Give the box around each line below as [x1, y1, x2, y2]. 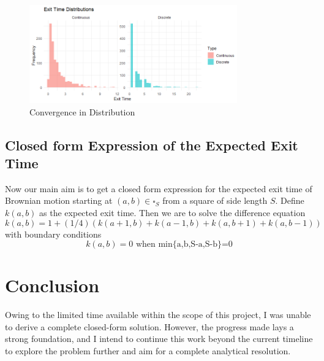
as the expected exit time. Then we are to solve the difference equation [39, 206, 306, 219]
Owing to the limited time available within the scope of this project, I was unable [5, 308, 311, 321]
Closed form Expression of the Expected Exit [5, 135, 298, 154]
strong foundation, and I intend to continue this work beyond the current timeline [5, 332, 313, 345]
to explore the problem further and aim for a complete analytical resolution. [5, 344, 291, 357]
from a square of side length [162, 194, 268, 207]
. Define [275, 194, 304, 207]
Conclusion [5, 273, 100, 298]
